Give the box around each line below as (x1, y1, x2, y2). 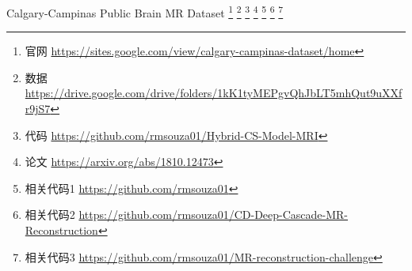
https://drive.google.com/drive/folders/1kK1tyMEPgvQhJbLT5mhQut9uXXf (25, 85, 402, 101)
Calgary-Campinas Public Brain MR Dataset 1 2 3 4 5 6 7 (6, 2, 284, 21)
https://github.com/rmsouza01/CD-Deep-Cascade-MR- (78, 206, 349, 223)
